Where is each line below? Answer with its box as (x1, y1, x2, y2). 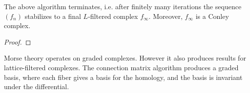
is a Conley (195, 11, 229, 21)
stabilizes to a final (24, 11, 81, 21)
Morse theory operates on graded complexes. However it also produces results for (4, 53, 246, 63)
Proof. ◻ (4, 36, 31, 46)
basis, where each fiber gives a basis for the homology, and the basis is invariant (4, 72, 243, 82)
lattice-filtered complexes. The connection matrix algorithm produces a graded (4, 62, 239, 72)
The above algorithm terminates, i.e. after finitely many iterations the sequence (4, 1, 242, 11)
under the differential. (4, 81, 69, 92)
